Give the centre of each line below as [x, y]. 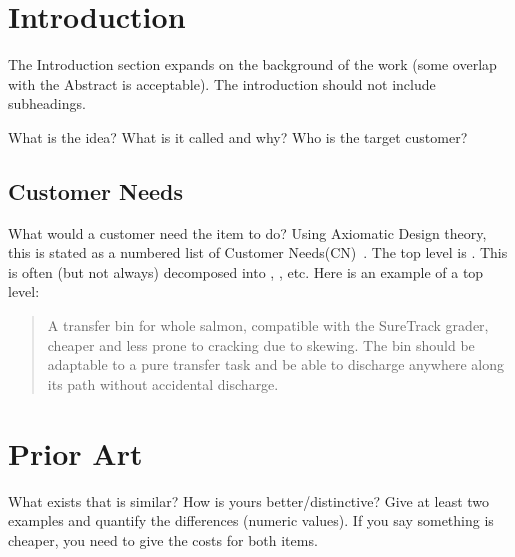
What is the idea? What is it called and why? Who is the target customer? [238, 136]
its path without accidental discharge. [163, 383]
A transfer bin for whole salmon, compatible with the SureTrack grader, [268, 325]
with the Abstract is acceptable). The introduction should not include [222, 83]
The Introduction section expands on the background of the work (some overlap [252, 64]
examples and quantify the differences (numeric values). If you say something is [251, 520]
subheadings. [47, 103]
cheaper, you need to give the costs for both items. [163, 539]
